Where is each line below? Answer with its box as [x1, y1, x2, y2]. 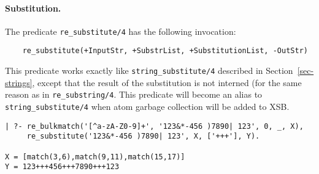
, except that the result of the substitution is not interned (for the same [32, 76, 302, 89]
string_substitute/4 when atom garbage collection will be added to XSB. [5, 100, 290, 113]
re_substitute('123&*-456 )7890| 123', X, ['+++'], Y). [26, 132, 260, 141]
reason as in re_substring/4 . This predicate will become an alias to [5, 88, 263, 101]
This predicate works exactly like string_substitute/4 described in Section [5, 64, 293, 77]
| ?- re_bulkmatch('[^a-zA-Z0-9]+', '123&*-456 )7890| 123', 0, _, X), [5, 121, 304, 131]
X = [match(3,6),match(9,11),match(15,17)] [5, 152, 185, 161]
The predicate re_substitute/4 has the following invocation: [5, 24, 236, 37]
